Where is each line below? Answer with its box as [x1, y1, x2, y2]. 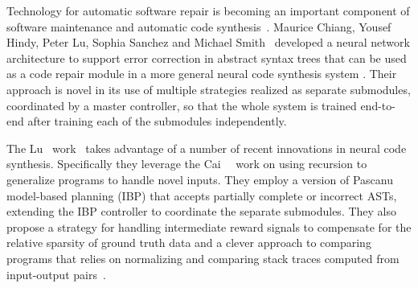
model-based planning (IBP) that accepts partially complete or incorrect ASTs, [6, 187, 397, 204]
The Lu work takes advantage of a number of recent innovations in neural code [6, 139, 407, 156]
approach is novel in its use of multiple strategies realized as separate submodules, [6, 80, 411, 97]
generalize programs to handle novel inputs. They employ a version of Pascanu [6, 171, 393, 187]
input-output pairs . [6, 265, 106, 282]
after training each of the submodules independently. [27, 113, 287, 130]
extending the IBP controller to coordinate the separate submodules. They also [6, 203, 397, 220]
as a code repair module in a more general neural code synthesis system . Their [6, 65, 397, 82]
